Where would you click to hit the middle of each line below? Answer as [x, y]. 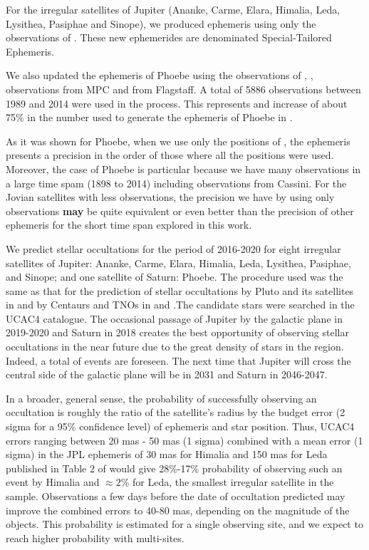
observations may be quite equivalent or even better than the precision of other [180, 211]
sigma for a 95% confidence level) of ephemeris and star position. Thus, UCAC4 [180, 426]
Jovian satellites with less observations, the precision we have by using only [170, 197]
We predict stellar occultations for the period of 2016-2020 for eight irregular [173, 248]
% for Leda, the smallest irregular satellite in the [227, 482]
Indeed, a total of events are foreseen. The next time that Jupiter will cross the [178, 360]
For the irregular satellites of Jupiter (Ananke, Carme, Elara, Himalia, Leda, [173, 9]
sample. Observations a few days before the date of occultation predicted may [176, 496]
